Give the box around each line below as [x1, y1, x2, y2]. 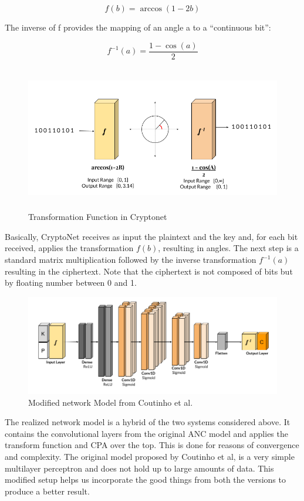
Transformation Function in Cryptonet [28, 211, 167, 223]
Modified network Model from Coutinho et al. [28, 396, 193, 408]
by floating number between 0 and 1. [5, 276, 137, 289]
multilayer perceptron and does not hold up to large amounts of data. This [5, 462, 274, 474]
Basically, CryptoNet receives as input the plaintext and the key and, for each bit [5, 230, 298, 242]
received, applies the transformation [5, 242, 134, 254]
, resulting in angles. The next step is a [158, 242, 299, 254]
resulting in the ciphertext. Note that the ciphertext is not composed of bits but [5, 265, 293, 277]
